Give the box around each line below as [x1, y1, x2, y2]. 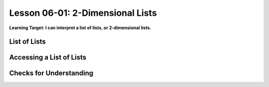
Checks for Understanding [9, 69, 94, 78]
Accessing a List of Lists [9, 53, 87, 62]
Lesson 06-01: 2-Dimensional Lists [9, 7, 157, 18]
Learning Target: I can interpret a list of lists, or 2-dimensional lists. [9, 25, 151, 31]
